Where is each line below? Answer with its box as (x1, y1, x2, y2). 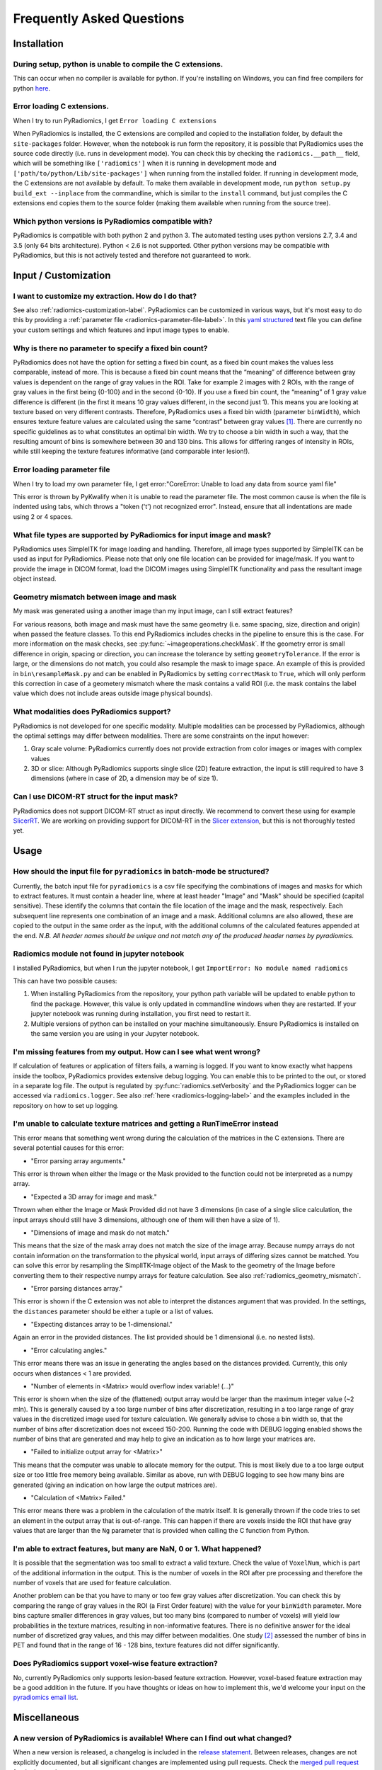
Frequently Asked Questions (13, 11, 185, 26)
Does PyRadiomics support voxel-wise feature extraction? (13, 1659, 219, 1669)
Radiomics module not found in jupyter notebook (13, 949, 185, 959)
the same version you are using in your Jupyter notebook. (30, 1029, 199, 1037)
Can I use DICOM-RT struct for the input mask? (13, 792, 178, 801)
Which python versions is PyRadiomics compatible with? (13, 216, 213, 226)
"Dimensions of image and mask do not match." (30, 1228, 170, 1237)
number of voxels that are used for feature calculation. (13, 1579, 172, 1587)
